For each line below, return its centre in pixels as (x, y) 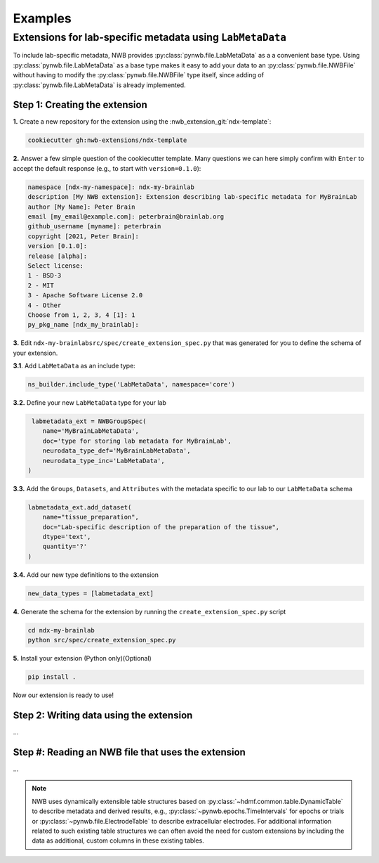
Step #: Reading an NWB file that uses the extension (129, 752)
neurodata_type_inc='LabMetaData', (104, 461)
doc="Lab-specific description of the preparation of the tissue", (161, 527)
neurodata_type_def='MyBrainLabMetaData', (117, 451)
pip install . (52, 677)
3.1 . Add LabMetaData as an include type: (74, 366)
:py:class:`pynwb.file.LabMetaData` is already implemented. (99, 85)
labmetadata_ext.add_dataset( (80, 507)
